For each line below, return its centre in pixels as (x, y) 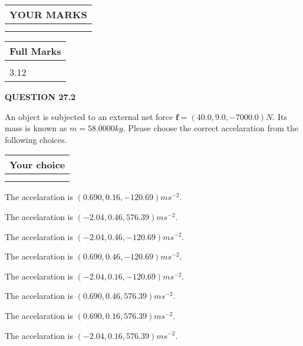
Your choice (37, 165)
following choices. (36, 139)
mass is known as (36, 128)
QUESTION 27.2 (40, 97)
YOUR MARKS (48, 14)
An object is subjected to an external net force (89, 116)
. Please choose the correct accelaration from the (210, 128)
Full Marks (35, 51)
